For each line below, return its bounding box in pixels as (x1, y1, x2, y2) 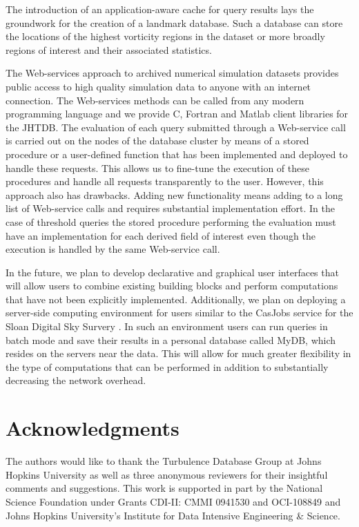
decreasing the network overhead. (6, 373, 146, 387)
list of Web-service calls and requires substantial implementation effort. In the (6, 201, 335, 215)
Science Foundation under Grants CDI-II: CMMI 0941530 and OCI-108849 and (6, 494, 341, 508)
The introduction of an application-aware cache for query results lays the (6, 2, 314, 16)
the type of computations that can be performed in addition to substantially (6, 359, 329, 374)
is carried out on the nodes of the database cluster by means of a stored (6, 133, 309, 148)
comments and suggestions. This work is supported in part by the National (6, 481, 323, 495)
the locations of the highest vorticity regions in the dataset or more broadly (6, 29, 325, 44)
